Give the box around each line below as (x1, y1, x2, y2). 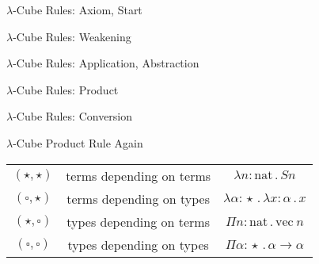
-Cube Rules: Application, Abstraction (13, 55, 199, 71)
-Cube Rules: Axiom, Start (13, 2, 142, 17)
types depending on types (67, 235, 209, 254)
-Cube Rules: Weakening (13, 28, 131, 44)
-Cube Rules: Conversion (13, 108, 133, 124)
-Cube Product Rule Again (13, 134, 143, 151)
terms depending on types (66, 189, 210, 208)
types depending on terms (66, 212, 210, 231)
